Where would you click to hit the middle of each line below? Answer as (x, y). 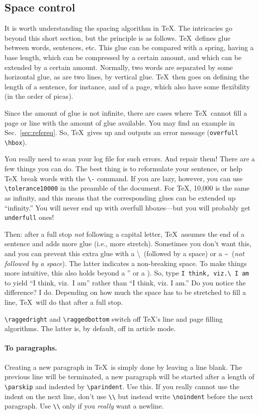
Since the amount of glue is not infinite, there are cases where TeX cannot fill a (126, 112)
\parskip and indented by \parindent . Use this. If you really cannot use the (122, 386)
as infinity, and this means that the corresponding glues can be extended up (120, 197)
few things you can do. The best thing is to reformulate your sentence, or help (124, 169)
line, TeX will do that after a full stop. (64, 302)
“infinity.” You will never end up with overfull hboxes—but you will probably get (128, 207)
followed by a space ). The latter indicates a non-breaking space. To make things (126, 263)
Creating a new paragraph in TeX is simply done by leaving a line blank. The (123, 367)
